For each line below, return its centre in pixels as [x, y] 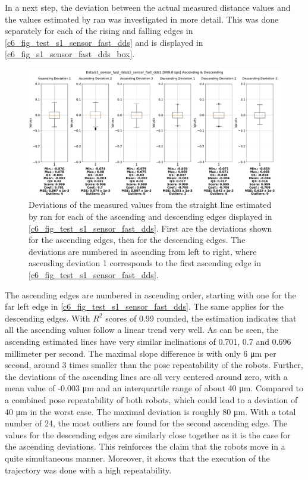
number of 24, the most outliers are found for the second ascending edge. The [146, 423]
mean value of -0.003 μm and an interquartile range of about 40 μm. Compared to [154, 388]
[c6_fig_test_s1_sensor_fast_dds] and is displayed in [104, 42]
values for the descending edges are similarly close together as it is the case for [148, 434]
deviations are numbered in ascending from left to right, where [143, 251]
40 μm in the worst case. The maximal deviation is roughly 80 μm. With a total [150, 411]
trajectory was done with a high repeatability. [88, 470]
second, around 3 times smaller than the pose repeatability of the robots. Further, [154, 365]
